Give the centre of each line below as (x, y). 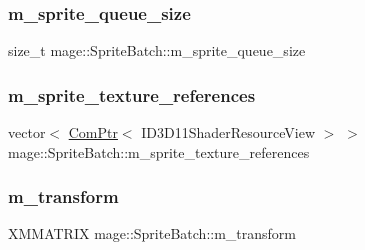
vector (27, 132)
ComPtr (93, 132)
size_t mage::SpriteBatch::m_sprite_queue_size (157, 50)
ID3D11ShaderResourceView (228, 132)
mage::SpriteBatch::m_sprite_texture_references (159, 151)
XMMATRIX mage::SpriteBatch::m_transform (152, 233)
